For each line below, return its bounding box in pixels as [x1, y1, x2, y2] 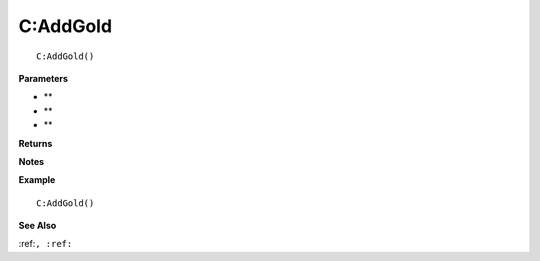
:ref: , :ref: [18, 238, 73, 250]
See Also [18, 220, 57, 232]
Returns [18, 137, 53, 149]
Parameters [18, 72, 69, 84]
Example [18, 174, 56, 186]
